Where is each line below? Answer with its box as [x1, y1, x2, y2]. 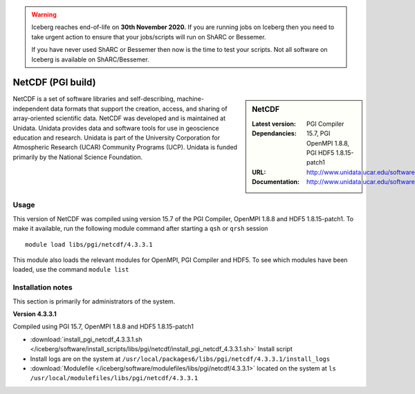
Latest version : [252, 120, 297, 128]
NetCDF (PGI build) [12, 77, 96, 88]
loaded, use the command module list [12, 265, 129, 274]
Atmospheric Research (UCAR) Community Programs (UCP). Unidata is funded [12, 143, 238, 151]
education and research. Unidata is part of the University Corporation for [12, 133, 221, 142]
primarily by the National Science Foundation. [12, 153, 143, 161]
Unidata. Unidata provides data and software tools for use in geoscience [12, 124, 219, 132]
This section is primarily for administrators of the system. [12, 297, 176, 306]
